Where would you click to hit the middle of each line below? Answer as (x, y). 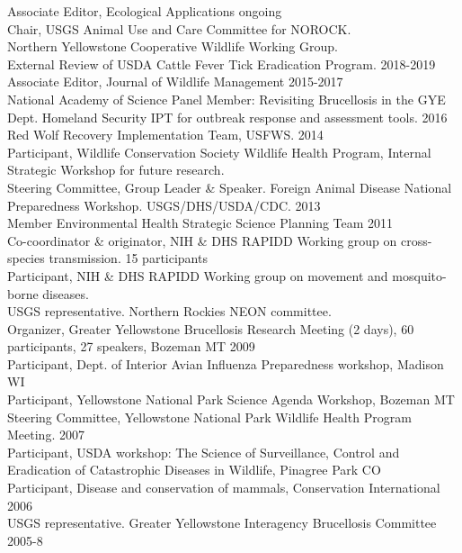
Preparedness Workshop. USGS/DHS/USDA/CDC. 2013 (164, 205)
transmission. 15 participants (128, 258)
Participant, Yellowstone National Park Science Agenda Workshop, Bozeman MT (231, 399)
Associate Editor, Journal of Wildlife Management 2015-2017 (175, 82)
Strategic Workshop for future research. (116, 170)
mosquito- (419, 275)
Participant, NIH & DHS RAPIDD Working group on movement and (198, 275)
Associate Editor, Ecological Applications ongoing (145, 11)
